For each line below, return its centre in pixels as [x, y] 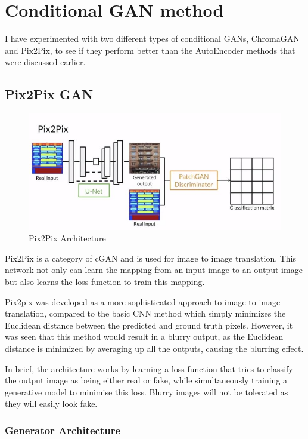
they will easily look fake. [51, 403]
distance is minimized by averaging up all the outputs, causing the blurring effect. [154, 348]
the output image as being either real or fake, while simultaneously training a [146, 380]
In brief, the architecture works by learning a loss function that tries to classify [149, 368]
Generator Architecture [63, 430]
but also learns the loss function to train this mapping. [105, 281]
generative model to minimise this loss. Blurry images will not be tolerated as [147, 392]
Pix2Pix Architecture [67, 238]
